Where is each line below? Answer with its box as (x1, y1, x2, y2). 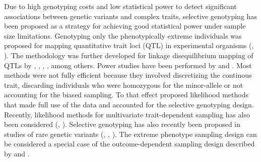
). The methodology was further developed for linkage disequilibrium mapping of (4, 50, 253, 60)
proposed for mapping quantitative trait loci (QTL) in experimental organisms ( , (4, 40, 254, 51)
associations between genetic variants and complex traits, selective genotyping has (4, 11, 257, 21)
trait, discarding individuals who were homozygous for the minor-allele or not (4, 79, 243, 90)
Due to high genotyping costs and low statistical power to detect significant (4, 1, 237, 11)
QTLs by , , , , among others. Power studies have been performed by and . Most (4, 60, 252, 70)
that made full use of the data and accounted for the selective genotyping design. (4, 99, 254, 109)
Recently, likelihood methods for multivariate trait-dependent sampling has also (4, 109, 250, 119)
